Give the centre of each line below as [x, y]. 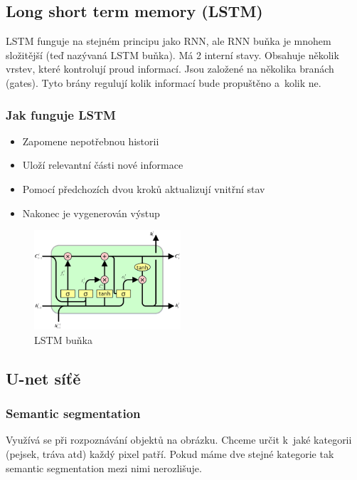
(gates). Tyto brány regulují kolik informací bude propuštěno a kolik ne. [164, 82]
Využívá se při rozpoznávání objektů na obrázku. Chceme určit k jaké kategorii [179, 440]
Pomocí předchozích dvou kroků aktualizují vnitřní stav [144, 188]
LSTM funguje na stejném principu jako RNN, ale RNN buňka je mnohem [169, 41]
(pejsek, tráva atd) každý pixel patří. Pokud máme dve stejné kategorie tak [170, 453]
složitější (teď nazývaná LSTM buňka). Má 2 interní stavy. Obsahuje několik [172, 54]
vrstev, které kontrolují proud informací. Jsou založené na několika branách [170, 69]
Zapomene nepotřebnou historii [91, 141]
